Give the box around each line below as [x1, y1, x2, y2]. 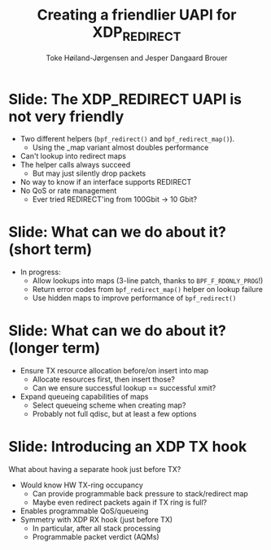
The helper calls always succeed [20, 160, 131, 170]
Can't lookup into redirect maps [20, 151, 126, 161]
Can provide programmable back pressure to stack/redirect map [32, 489, 248, 499]
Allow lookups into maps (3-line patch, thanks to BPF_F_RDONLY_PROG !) [32, 276, 264, 286]
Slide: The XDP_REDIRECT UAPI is [8, 89, 243, 108]
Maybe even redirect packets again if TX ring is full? [32, 498, 208, 508]
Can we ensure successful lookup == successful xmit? [32, 383, 216, 393]
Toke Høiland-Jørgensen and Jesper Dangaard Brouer [46, 53, 228, 63]
